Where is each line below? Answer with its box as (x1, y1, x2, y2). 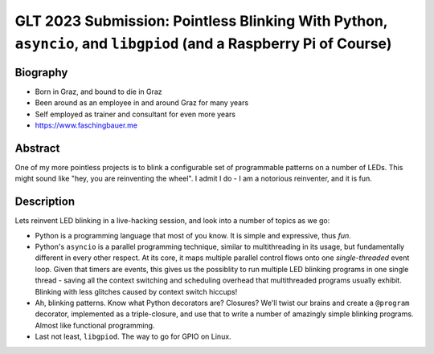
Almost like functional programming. (35, 320, 155, 330)
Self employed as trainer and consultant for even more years (35, 109, 236, 119)
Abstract (14, 141, 60, 155)
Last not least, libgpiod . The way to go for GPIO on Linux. (35, 332, 232, 341)
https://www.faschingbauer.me (35, 120, 138, 130)
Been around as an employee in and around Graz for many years (35, 98, 249, 108)
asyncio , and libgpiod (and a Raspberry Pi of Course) (14, 35, 392, 52)
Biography (14, 65, 68, 79)
